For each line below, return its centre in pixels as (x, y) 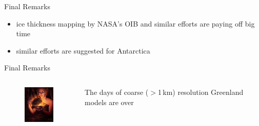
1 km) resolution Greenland (201, 92)
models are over (109, 102)
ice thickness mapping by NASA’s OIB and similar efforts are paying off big (135, 23)
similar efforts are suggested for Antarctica (83, 50)
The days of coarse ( (117, 92)
